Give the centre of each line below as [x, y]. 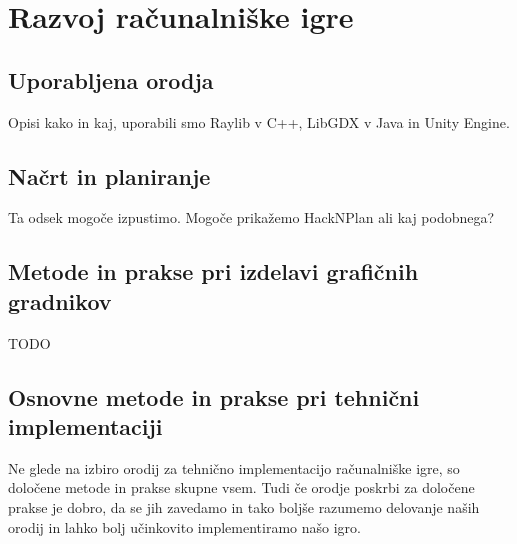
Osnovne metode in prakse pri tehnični [214, 396]
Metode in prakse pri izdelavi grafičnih [213, 271]
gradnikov [60, 300]
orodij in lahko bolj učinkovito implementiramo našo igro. [184, 526]
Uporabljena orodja [111, 79]
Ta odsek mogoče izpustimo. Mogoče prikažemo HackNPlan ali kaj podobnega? [251, 217]
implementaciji [85, 425]
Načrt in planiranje [109, 175]
